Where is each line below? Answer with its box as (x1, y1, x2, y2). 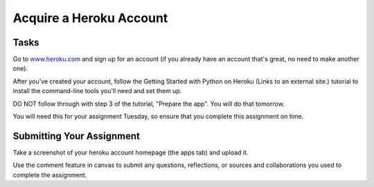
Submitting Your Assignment (12, 130, 141, 141)
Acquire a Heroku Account (12, 10, 168, 26)
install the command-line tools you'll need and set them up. (12, 87, 182, 95)
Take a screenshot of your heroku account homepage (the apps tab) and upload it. (12, 148, 249, 157)
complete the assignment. (12, 170, 87, 179)
